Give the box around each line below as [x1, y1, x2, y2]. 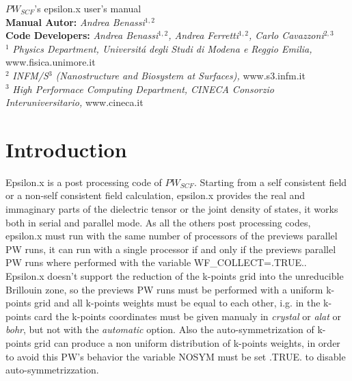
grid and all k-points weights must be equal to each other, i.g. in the [34, 295, 321, 310]
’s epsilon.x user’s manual [34, 1, 141, 15]
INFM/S [12, 68, 49, 82]
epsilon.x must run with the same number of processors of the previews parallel [5, 228, 338, 243]
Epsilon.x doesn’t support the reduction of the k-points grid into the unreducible [5, 269, 344, 283]
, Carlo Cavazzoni [248, 28, 324, 42]
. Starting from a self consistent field [193, 174, 347, 189]
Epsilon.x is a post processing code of [5, 174, 162, 189]
